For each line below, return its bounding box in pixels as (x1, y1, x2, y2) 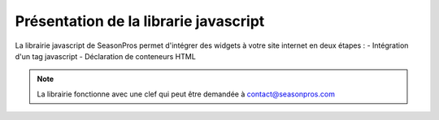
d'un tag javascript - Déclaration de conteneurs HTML (15, 51, 197, 61)
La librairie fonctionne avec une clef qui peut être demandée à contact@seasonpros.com (37, 89, 335, 99)
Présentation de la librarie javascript (15, 12, 265, 30)
